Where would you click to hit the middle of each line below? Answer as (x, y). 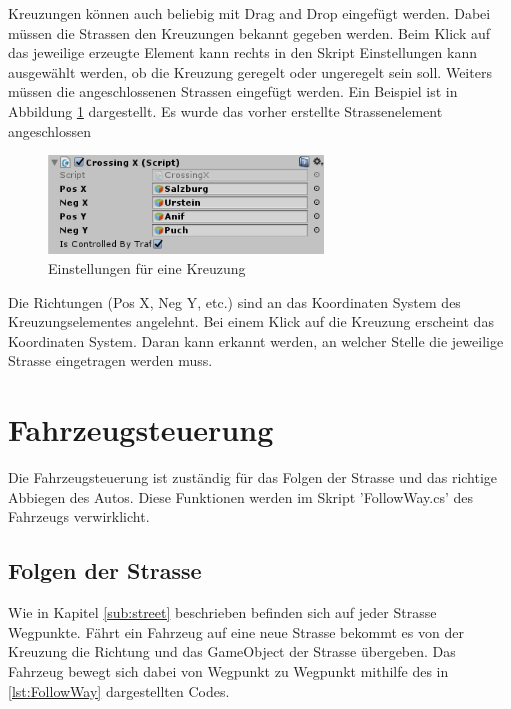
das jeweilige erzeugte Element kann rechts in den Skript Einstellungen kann (242, 52)
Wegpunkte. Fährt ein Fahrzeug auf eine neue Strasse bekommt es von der (236, 631)
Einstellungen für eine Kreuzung (147, 268)
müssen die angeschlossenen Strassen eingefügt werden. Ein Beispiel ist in (233, 91)
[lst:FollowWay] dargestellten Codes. (119, 690)
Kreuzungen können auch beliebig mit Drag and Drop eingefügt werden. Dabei (249, 13)
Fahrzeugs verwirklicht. (79, 516)
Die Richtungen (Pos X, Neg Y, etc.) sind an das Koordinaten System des (234, 301)
